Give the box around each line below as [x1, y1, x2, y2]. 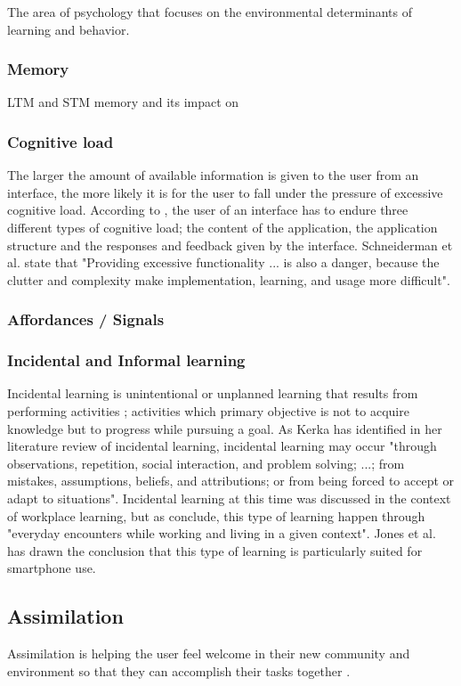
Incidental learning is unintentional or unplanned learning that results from [7, 384, 418, 403]
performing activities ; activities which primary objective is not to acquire [7, 402, 409, 421]
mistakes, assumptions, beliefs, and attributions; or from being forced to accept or [7, 471, 455, 490]
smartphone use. [7, 559, 96, 577]
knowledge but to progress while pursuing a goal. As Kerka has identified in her [7, 419, 442, 437]
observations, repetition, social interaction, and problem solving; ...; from [7, 453, 405, 472]
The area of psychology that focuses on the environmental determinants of [7, 3, 413, 20]
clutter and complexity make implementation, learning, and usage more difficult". [7, 270, 450, 289]
